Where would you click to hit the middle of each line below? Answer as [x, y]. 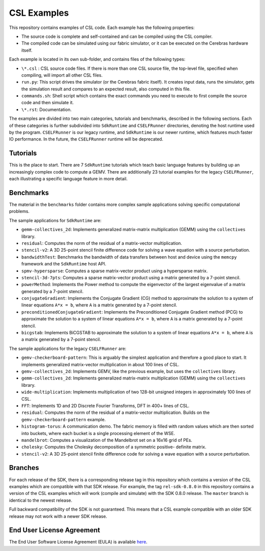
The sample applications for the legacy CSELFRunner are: [68, 348]
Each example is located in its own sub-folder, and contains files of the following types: [97, 59]
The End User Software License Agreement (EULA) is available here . [78, 542]
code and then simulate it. [48, 103]
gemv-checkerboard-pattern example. [64, 419]
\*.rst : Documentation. [47, 109]
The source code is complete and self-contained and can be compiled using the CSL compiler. [117, 36]
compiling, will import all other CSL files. [62, 75]
